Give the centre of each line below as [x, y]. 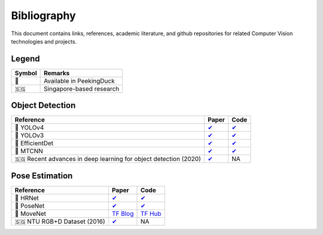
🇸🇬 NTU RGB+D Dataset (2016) [60, 221]
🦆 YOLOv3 [29, 135]
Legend [25, 59]
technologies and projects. [44, 41]
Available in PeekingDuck [79, 81]
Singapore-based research [82, 88]
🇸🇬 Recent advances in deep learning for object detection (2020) [108, 159]
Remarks [57, 73]
